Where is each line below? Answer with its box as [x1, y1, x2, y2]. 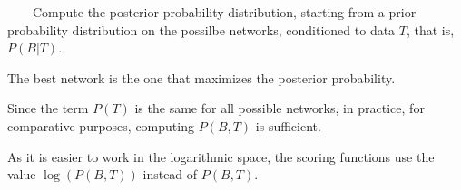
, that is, [406, 20, 455, 39]
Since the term [7, 99, 89, 118]
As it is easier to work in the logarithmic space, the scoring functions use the [7, 147, 435, 166]
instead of [142, 165, 198, 184]
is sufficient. [255, 116, 321, 135]
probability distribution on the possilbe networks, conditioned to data [7, 20, 396, 39]
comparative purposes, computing [7, 116, 194, 135]
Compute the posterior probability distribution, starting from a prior [32, 3, 417, 21]
